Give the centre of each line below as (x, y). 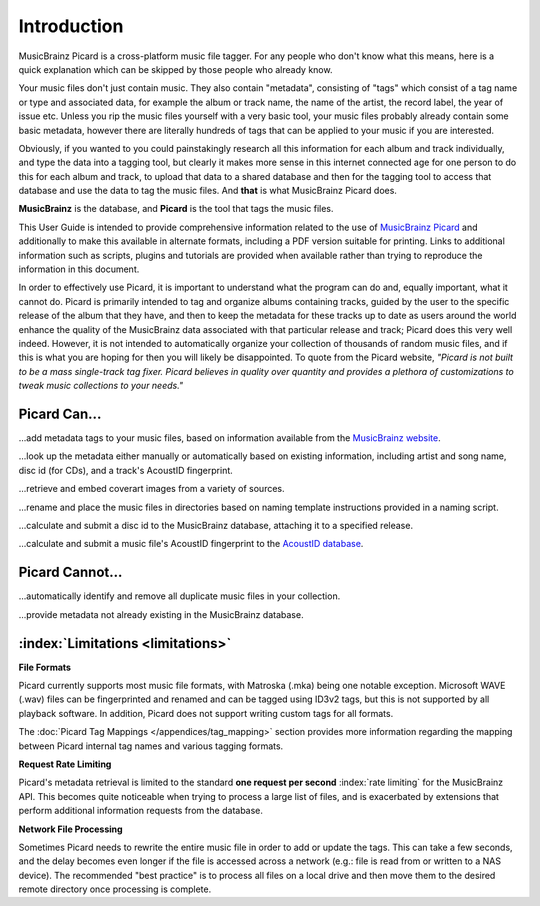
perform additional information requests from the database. (141, 811)
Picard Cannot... (70, 572)
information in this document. (79, 269)
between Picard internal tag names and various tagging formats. (151, 746)
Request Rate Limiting (65, 764)
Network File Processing (71, 829)
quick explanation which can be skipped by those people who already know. (175, 69)
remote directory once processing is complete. (115, 889)
